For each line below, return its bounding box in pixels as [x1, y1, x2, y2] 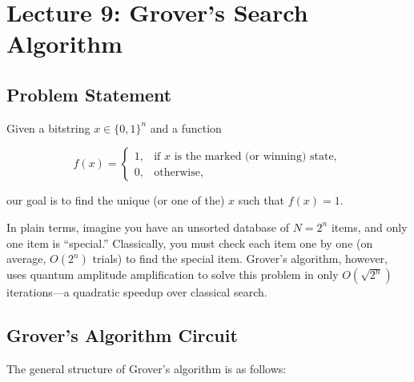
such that [238, 192, 284, 209]
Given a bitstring [6, 119, 90, 136]
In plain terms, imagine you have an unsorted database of [6, 218, 290, 235]
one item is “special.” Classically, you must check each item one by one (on [6, 234, 373, 251]
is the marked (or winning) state [174, 150, 334, 162]
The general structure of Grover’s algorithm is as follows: [6, 360, 287, 376]
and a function [150, 119, 222, 136]
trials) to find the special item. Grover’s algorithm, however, [92, 250, 388, 267]
